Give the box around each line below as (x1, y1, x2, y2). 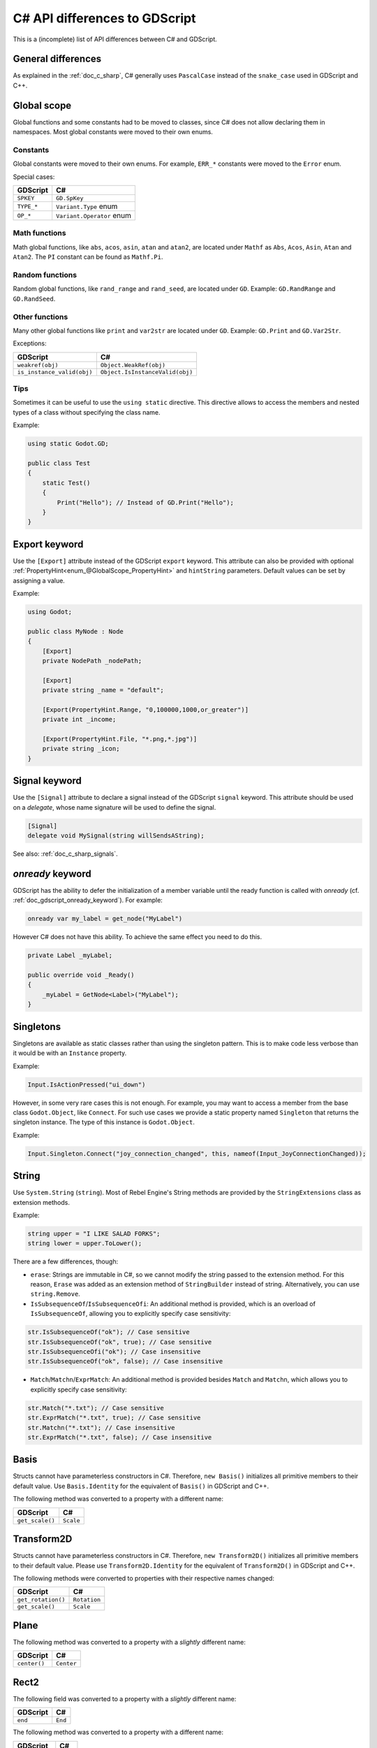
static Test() (42, 479, 91, 487)
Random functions (13, 270, 77, 280)
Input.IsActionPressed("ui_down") (27, 1080, 146, 1089)
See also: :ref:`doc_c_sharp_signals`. (13, 850, 118, 858)
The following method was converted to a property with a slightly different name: (13, 1638, 246, 1646)
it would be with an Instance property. (13, 1049, 127, 1057)
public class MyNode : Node (27, 627, 124, 636)
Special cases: (13, 172, 55, 181)
